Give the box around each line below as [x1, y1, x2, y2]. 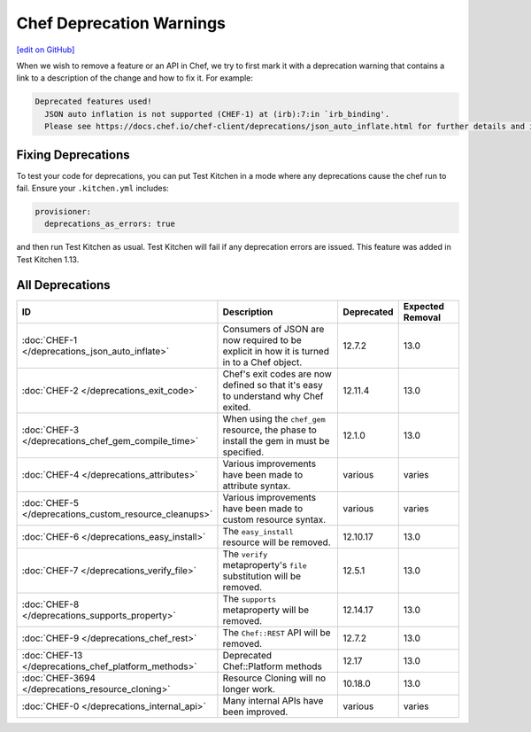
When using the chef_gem [222, 412, 327, 424]
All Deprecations [16, 277, 111, 292]
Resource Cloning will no [222, 672, 327, 684]
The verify [222, 548, 268, 560]
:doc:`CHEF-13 [21, 649, 83, 661]
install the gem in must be [222, 434, 330, 447]
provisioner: [35, 206, 92, 216]
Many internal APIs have [222, 694, 324, 706]
